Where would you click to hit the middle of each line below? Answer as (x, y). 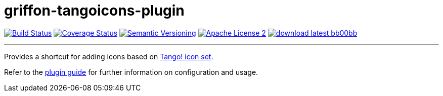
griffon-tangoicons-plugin (94, 11)
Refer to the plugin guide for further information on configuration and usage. (131, 72)
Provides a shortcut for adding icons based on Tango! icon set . (109, 56)
